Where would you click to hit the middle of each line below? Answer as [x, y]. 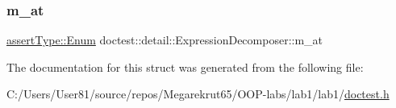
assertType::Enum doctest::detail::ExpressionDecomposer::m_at [165, 40]
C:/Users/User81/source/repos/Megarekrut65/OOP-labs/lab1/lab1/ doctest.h [198, 94]
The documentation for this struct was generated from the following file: [185, 66]
